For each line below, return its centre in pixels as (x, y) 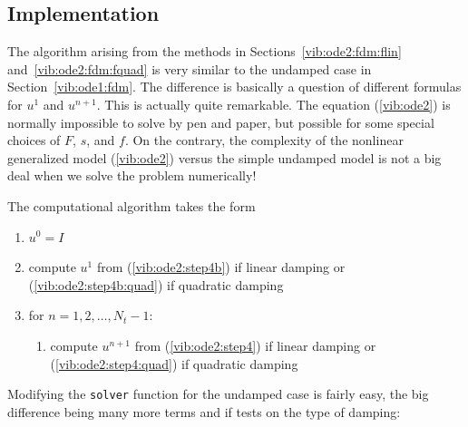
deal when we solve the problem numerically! (132, 175)
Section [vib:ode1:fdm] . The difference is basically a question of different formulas (234, 87)
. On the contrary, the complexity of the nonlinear (264, 140)
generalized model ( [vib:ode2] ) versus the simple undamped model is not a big (224, 157)
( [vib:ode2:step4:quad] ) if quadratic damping (174, 363)
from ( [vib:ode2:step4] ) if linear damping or (255, 345)
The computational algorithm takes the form (132, 205)
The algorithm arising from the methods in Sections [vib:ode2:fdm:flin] (205, 51)
